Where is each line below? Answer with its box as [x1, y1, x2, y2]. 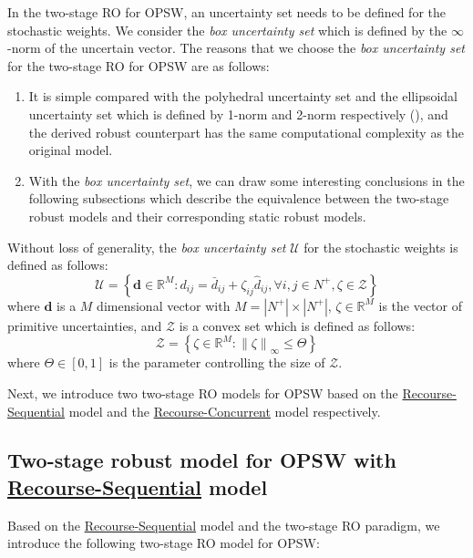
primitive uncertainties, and [7, 315, 162, 335]
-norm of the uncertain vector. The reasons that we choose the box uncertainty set [7, 38, 465, 57]
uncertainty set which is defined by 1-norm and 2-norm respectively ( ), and [28, 104, 448, 123]
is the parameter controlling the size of [108, 353, 325, 372]
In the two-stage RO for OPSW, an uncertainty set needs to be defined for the [7, 3, 446, 21]
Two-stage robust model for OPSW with [7, 446, 396, 474]
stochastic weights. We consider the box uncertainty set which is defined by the [7, 20, 447, 39]
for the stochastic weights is [303, 237, 458, 256]
